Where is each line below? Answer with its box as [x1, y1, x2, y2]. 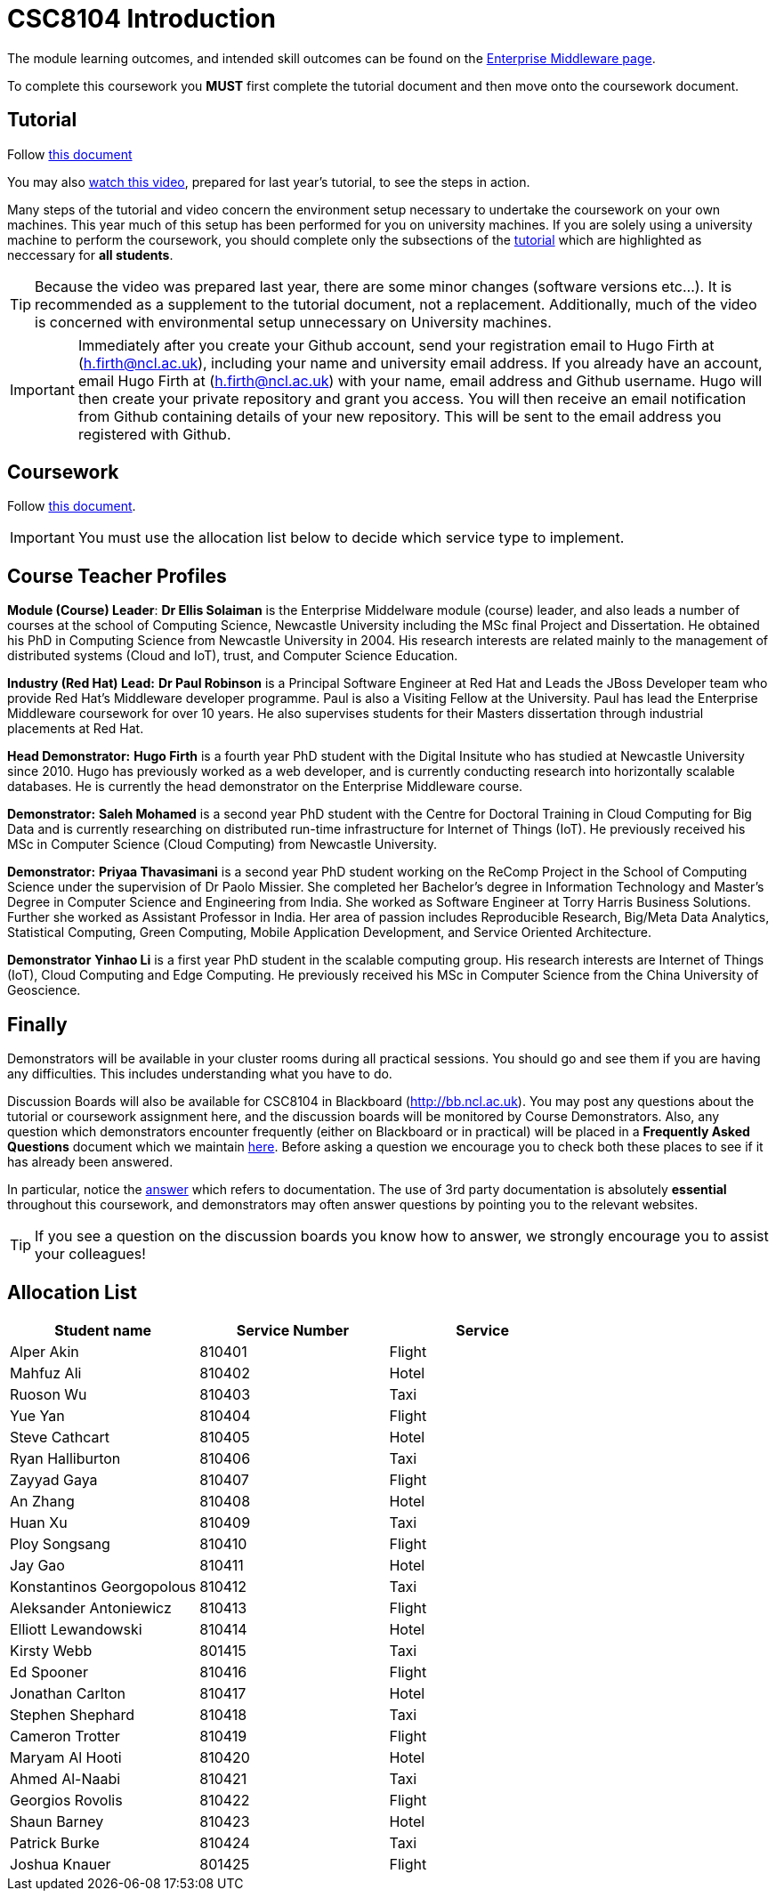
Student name [54, 1321, 152, 1339]
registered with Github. [77, 424, 231, 443]
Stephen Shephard [10, 1705, 135, 1724]
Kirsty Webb [10, 1641, 93, 1660]
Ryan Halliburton [10, 1449, 121, 1467]
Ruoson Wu [10, 1385, 87, 1403]
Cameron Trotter [10, 1726, 120, 1745]
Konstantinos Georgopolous [10, 1577, 197, 1595]
